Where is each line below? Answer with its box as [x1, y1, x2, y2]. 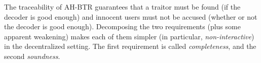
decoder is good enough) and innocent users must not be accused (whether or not [4, 11, 257, 22]
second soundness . [4, 50, 60, 61]
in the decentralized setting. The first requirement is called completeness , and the [4, 41, 256, 51]
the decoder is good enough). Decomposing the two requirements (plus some [4, 21, 241, 32]
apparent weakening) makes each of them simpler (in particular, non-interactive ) [4, 31, 254, 41]
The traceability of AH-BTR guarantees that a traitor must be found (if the [4, 2, 241, 12]
